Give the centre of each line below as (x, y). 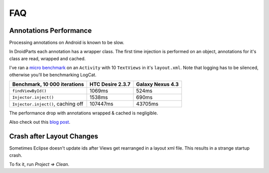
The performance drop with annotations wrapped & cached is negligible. (84, 113)
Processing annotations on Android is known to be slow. (67, 43)
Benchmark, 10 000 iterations (48, 85)
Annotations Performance (51, 31)
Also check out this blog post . (40, 122)
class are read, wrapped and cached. (47, 58)
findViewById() (29, 91)
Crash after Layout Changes (54, 136)
